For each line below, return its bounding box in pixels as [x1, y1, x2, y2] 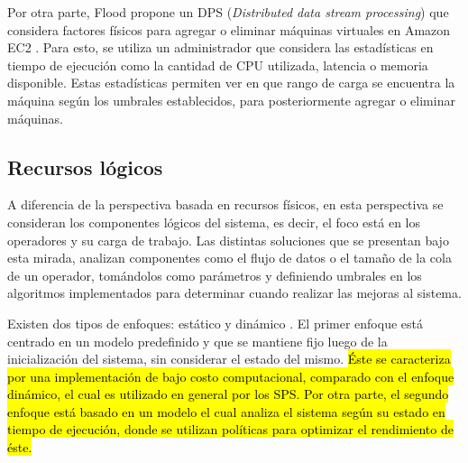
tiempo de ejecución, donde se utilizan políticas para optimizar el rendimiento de [7, 420, 454, 439]
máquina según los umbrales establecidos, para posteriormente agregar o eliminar [7, 90, 455, 109]
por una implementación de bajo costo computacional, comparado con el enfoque [7, 366, 454, 385]
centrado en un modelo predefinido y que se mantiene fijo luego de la [7, 331, 388, 350]
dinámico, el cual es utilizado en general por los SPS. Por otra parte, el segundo [7, 384, 449, 403]
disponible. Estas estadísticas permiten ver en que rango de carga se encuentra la [7, 73, 455, 92]
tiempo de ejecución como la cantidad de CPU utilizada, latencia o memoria [7, 55, 428, 74]
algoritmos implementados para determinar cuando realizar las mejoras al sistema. [7, 283, 462, 302]
